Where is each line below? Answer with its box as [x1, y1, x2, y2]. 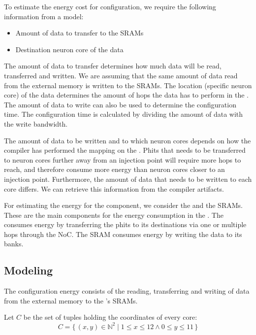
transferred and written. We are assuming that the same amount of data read [4, 70, 238, 80]
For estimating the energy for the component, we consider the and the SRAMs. [4, 200, 243, 210]
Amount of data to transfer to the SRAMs [15, 28, 144, 38]
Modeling [4, 263, 53, 278]
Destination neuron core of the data [15, 44, 124, 54]
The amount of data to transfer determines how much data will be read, [4, 61, 222, 71]
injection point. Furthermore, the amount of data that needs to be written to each [4, 173, 252, 184]
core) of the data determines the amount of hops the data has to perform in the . [4, 90, 249, 100]
